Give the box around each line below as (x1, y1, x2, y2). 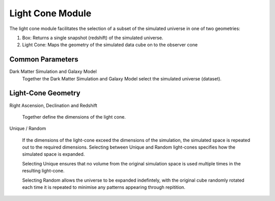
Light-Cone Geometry (9, 89, 81, 98)
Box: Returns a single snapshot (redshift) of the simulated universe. (22, 35, 163, 41)
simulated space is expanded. (22, 151, 85, 157)
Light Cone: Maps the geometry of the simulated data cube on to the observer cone (22, 42, 198, 48)
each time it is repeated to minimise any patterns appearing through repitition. (22, 184, 186, 190)
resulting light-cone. (22, 168, 65, 174)
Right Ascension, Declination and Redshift (9, 102, 97, 108)
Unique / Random (9, 125, 46, 132)
